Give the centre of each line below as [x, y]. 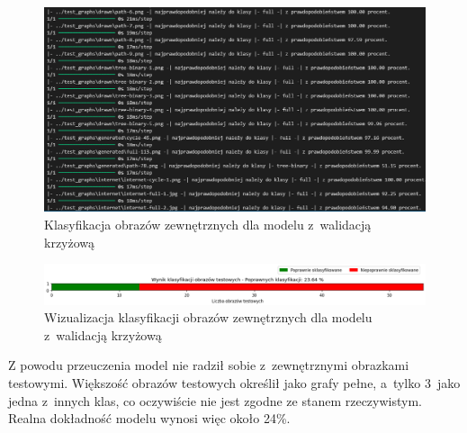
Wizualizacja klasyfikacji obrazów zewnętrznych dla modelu [208, 317]
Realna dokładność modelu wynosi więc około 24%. [149, 418]
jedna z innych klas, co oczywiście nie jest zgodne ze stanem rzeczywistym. [215, 400]
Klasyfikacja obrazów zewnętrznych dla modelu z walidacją [208, 224]
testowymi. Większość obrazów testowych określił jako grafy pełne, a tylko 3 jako [234, 383]
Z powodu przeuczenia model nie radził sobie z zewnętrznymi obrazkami [209, 365]
